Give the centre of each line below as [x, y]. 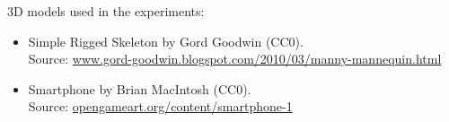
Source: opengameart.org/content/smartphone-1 [160, 106]
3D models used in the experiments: [106, 11]
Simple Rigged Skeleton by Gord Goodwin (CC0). [166, 41]
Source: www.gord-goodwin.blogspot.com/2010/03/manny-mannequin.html [235, 59]
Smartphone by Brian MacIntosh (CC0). [140, 88]
